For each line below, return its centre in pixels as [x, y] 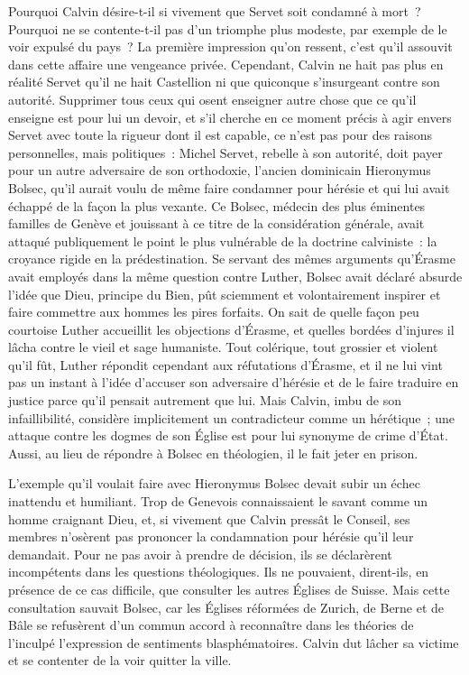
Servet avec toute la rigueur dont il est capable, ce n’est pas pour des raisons [221, 135]
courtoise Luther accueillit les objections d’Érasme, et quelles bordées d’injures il [231, 329]
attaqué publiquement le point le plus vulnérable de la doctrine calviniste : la [223, 240]
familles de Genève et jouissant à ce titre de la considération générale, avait [216, 223]
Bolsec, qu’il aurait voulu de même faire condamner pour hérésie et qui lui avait [229, 187]
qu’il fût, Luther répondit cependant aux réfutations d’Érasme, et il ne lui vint [225, 364]
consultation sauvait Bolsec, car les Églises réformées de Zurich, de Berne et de [226, 607]
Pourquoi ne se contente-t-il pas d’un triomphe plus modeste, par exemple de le [228, 28]
